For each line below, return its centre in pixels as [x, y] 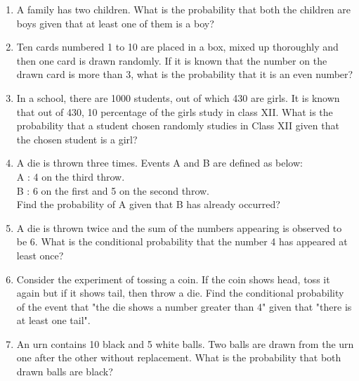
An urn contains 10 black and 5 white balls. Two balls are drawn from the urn [185, 343]
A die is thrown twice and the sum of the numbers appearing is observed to [179, 227]
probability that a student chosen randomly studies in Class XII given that [178, 125]
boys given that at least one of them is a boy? [115, 23]
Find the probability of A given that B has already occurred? [148, 204]
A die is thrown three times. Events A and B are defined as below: [159, 163]
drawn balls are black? [65, 372]
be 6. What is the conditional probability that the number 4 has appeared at [182, 241]
